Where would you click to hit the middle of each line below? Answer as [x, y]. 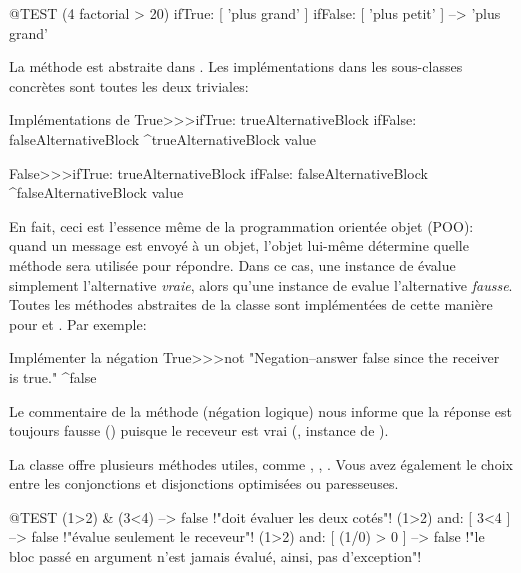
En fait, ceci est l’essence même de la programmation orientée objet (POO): [241, 225]
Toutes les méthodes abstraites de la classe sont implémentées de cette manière [251, 304]
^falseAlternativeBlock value [96, 192]
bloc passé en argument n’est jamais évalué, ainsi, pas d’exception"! [215, 556]
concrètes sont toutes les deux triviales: [129, 85]
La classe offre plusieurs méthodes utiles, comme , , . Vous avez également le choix [261, 463]
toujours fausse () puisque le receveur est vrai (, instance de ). [199, 430]
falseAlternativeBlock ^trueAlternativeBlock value [163, 138]
